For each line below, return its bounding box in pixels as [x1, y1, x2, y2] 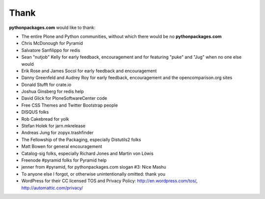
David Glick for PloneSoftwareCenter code [21, 95, 107, 101]
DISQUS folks [21, 109, 49, 115]
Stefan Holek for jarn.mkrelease [21, 123, 86, 129]
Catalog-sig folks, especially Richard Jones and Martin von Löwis [21, 150, 154, 156]
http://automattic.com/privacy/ [21, 185, 83, 191]
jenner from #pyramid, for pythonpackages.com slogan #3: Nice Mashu [21, 164, 166, 170]
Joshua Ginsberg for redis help [21, 88, 84, 94]
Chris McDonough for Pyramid [21, 40, 83, 46]
